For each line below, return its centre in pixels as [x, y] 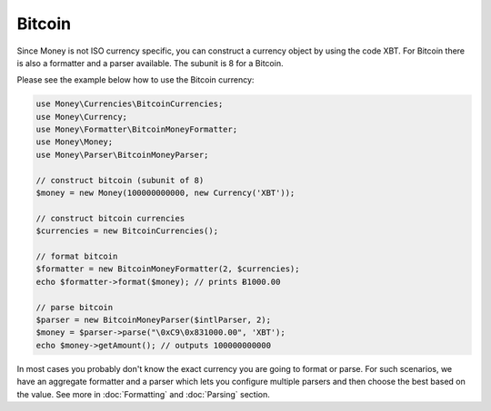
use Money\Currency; [81, 117]
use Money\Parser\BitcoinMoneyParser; [122, 155]
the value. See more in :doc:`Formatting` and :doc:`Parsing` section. [143, 394]
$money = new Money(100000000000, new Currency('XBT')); [165, 193]
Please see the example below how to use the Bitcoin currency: [135, 80]
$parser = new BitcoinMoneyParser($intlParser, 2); [154, 319]
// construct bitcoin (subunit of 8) [120, 180]
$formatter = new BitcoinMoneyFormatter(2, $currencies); [168, 269]
